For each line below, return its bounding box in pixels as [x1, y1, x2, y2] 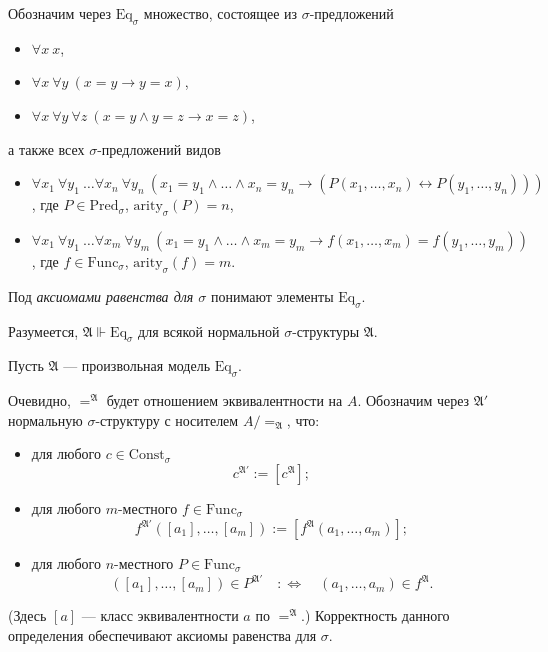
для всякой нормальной [138, 320, 280, 341]
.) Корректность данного [301, 605, 450, 626]
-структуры [292, 320, 360, 341]
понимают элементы [211, 285, 334, 306]
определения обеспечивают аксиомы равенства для [8, 624, 317, 645]
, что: [286, 409, 320, 430]
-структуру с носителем [95, 409, 239, 430]
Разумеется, [8, 320, 79, 341]
